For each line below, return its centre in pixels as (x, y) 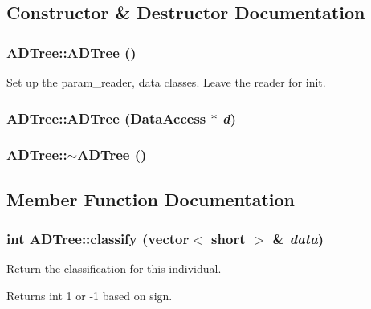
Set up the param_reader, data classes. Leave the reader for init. (166, 82)
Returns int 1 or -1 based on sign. (90, 295)
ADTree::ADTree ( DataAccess (106, 118)
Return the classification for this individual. (114, 268)
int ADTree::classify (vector (98, 238)
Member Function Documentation (151, 199)
